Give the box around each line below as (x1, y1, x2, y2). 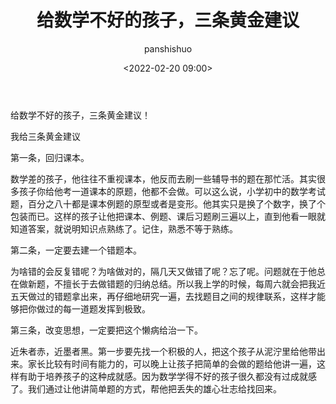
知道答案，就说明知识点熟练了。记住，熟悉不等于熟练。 (10, 222, 238, 235)
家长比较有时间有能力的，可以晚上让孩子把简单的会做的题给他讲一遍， (27, 357, 317, 370)
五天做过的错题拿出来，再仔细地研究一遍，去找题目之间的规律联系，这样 (10, 290, 308, 302)
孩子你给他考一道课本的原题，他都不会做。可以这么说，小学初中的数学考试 (18, 185, 326, 197)
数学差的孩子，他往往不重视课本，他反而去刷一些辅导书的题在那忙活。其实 (10, 172, 317, 185)
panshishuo (143, 42, 193, 55)
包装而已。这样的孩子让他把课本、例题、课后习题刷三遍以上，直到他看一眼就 (10, 210, 326, 222)
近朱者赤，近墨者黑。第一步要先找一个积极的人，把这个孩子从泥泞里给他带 (10, 345, 317, 357)
